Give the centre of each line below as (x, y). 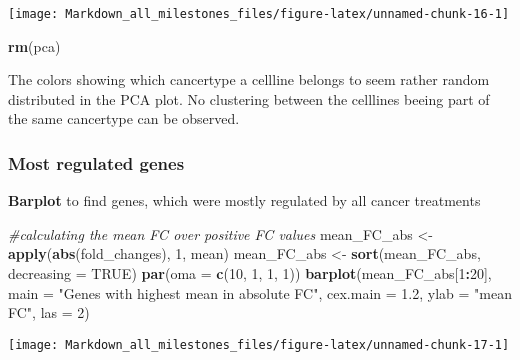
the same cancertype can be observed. (124, 118)
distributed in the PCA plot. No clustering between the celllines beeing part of (249, 98)
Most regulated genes (96, 162)
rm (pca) (34, 45)
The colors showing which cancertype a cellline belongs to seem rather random (249, 79)
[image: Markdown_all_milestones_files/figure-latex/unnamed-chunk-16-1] (259, 14)
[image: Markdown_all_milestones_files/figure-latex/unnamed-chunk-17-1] (259, 344)
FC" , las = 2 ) (49, 312)
